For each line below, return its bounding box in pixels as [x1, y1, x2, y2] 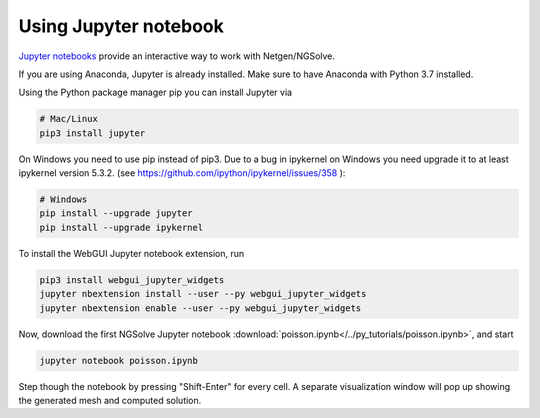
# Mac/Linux [39, 113, 99, 125]
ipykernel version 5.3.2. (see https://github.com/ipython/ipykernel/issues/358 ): [18, 167, 346, 179]
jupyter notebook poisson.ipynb [39, 355, 199, 366]
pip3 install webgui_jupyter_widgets [39, 274, 225, 285]
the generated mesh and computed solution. [18, 394, 202, 406]
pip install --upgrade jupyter [39, 208, 194, 219]
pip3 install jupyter [39, 127, 146, 139]
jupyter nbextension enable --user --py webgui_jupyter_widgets [39, 302, 362, 314]
